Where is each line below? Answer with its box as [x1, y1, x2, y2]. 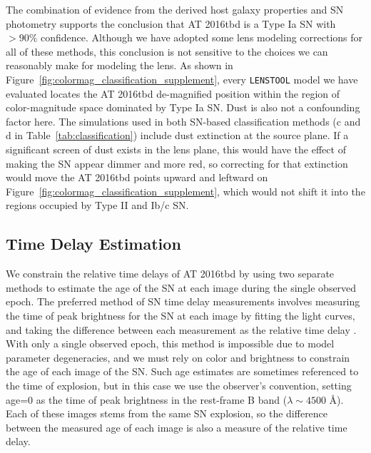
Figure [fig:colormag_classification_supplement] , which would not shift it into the [6, 183, 365, 198]
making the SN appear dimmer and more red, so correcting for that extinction [6, 156, 348, 170]
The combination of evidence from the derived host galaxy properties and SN [6, 2, 344, 16]
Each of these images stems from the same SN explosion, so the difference [6, 406, 328, 421]
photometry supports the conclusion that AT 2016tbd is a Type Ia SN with [6, 16, 336, 31]
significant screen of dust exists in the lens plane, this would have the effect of [6, 142, 346, 156]
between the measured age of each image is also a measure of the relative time [6, 419, 347, 434]
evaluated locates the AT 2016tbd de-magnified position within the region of [6, 86, 340, 101]
